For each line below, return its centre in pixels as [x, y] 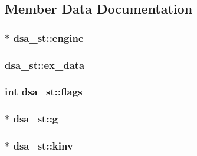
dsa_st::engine [48, 37]
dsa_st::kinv [43, 146]
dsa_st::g [36, 119]
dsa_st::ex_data [45, 64]
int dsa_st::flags [44, 92]
